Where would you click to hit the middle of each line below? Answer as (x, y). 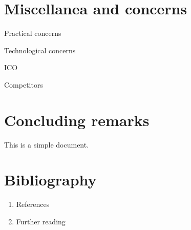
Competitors (24, 84)
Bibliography (50, 180)
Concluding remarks (77, 120)
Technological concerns (40, 50)
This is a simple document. (47, 144)
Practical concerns (33, 33)
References (33, 204)
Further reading (41, 221)
